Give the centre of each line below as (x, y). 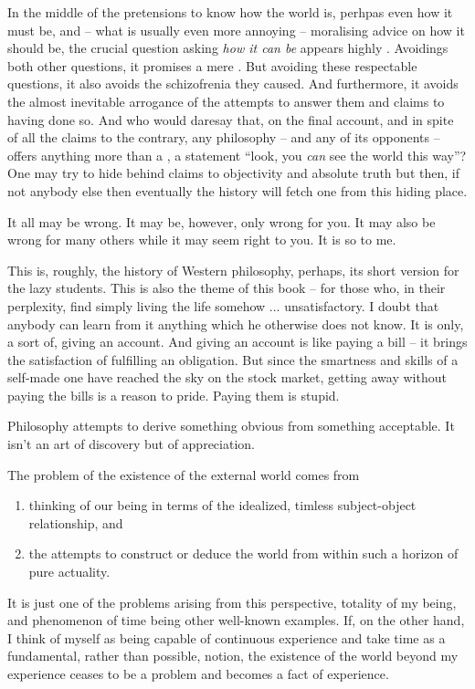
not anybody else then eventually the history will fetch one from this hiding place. (237, 190)
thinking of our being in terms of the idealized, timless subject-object (222, 505)
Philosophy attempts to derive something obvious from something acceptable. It (231, 426)
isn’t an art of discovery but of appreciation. (131, 444)
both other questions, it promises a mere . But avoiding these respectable (212, 65)
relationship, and (76, 522)
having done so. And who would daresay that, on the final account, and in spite (231, 119)
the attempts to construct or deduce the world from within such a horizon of (243, 553)
